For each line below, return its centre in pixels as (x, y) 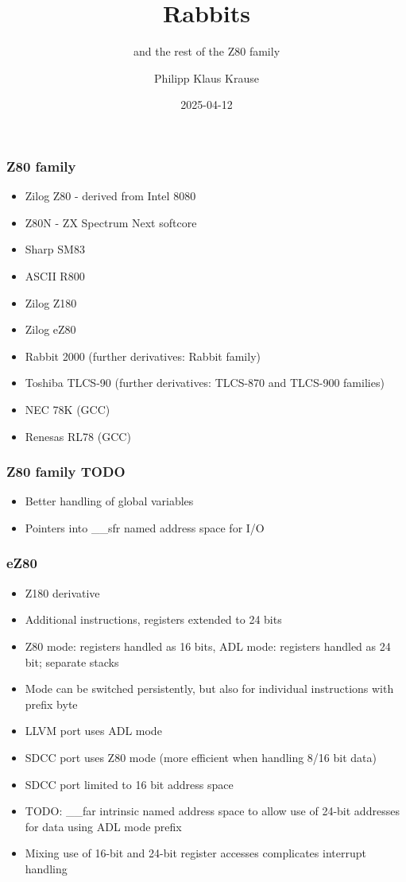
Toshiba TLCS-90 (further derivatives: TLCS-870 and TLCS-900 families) (205, 383)
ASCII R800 (55, 275)
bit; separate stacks (72, 661)
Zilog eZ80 (50, 329)
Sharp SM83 (55, 249)
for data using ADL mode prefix (103, 826)
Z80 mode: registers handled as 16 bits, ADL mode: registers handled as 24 (208, 646)
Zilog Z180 (51, 302)
